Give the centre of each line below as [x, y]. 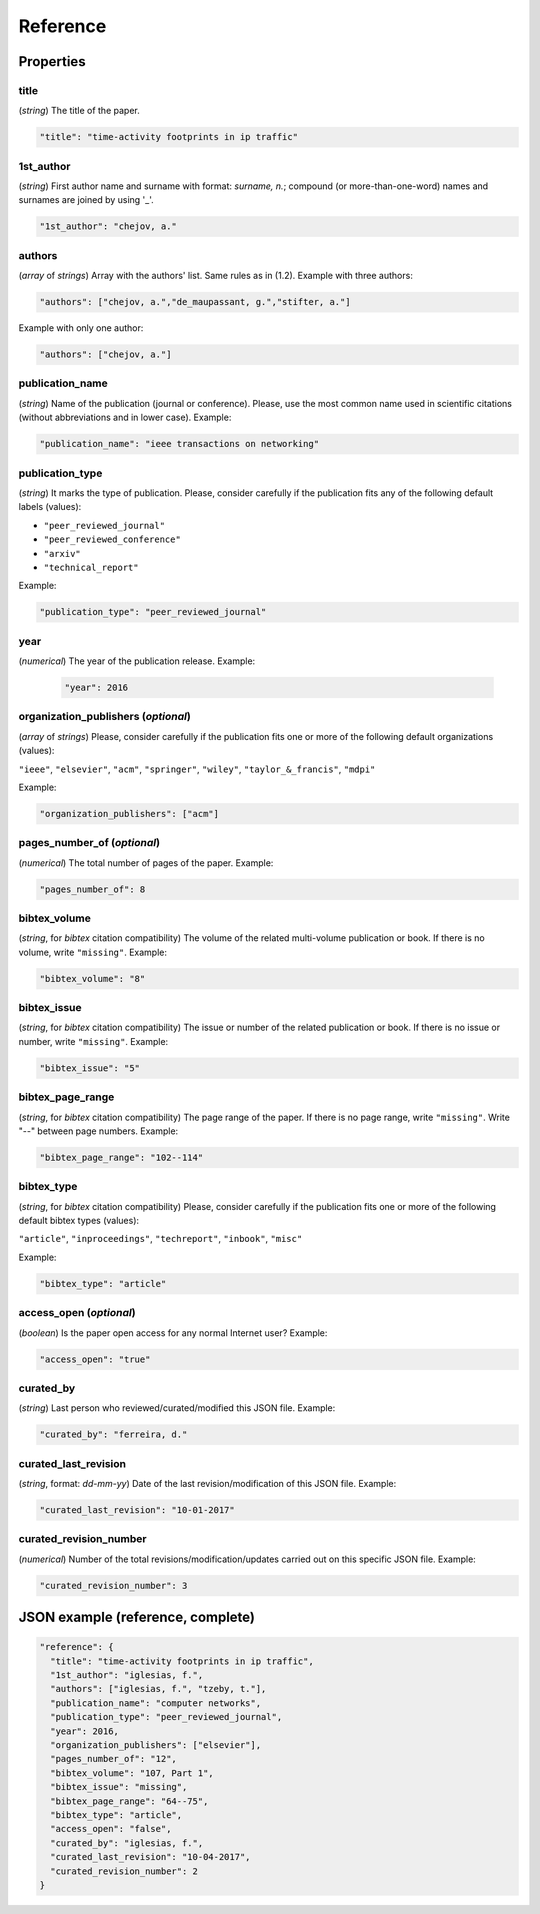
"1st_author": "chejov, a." [108, 226]
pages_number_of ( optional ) [89, 843]
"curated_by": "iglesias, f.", [127, 1843]
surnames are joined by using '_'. [86, 200]
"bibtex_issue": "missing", [119, 1787]
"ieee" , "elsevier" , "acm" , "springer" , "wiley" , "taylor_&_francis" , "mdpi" [197, 769]
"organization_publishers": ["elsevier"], [156, 1745]
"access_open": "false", [111, 1829]
